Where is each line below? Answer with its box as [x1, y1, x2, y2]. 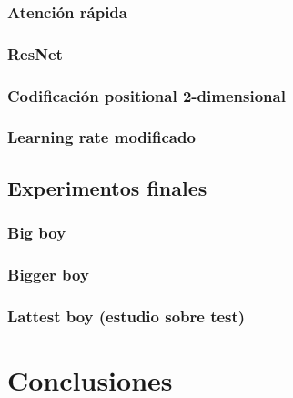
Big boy [7, 221, 66, 244]
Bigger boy [7, 262, 89, 285]
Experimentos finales [7, 173, 207, 201]
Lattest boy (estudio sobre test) [7, 304, 246, 327]
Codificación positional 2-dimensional [7, 84, 286, 107]
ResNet [7, 42, 63, 65]
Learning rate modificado [7, 126, 196, 148]
